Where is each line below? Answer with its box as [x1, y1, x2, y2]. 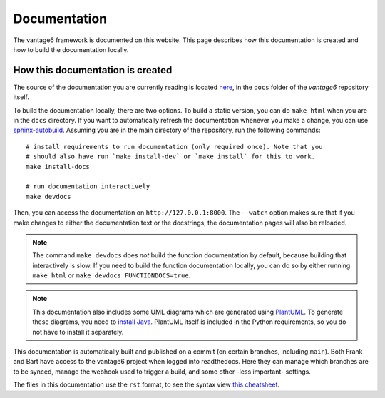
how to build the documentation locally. [13, 45, 129, 53]
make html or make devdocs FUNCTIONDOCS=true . [32, 271, 191, 280]
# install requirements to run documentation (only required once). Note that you [26, 143, 323, 150]
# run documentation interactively [26, 183, 150, 190]
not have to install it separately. [32, 327, 124, 336]
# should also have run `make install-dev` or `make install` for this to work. [26, 153, 316, 160]
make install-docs [26, 163, 91, 170]
